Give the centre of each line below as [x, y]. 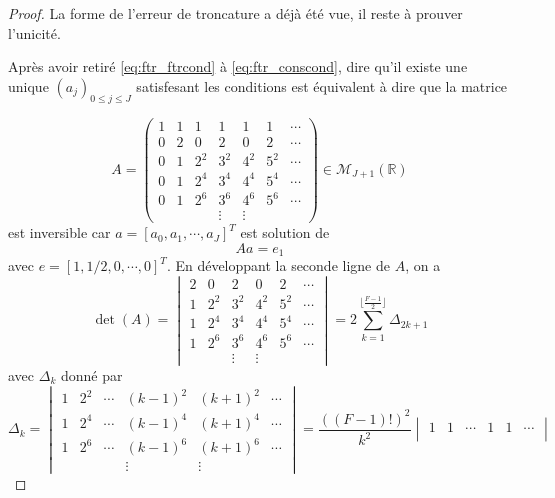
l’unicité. [34, 32]
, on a [423, 265]
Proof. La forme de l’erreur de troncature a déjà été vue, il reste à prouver [235, 13]
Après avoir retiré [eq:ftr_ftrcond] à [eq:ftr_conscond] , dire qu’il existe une [238, 66]
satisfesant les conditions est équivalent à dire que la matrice [322, 85]
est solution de [285, 232]
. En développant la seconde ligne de [278, 265]
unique [28, 85]
